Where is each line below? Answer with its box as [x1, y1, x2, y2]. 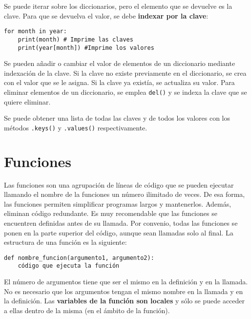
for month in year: [4, 28, 67, 35]
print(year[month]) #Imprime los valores [18, 44, 154, 51]
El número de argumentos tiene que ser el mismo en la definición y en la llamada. [4, 276, 248, 287]
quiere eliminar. [4, 96, 51, 106]
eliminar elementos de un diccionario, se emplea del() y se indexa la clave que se [4, 86, 247, 97]
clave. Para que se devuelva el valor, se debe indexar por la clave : [4, 10, 209, 21]
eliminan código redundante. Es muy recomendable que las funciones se [4, 208, 217, 218]
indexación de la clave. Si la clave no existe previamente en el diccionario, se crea [4, 67, 247, 78]
